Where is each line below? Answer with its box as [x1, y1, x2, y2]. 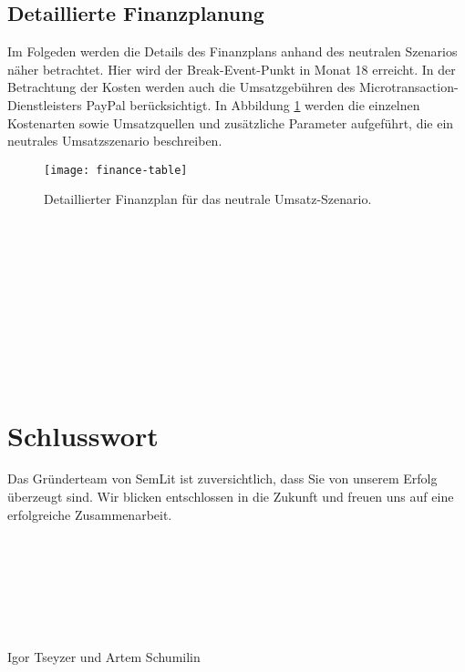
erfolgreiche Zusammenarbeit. [7, 504, 172, 524]
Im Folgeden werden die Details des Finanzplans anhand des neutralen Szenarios [7, 42, 458, 61]
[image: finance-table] [44, 163, 188, 177]
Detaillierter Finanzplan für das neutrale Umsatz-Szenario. [44, 189, 372, 209]
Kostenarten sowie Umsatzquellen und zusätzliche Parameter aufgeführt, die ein [7, 113, 454, 132]
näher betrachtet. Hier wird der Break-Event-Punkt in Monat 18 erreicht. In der [7, 59, 456, 78]
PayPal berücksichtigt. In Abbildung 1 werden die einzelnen [86, 95, 420, 114]
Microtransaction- [358, 77, 459, 97]
